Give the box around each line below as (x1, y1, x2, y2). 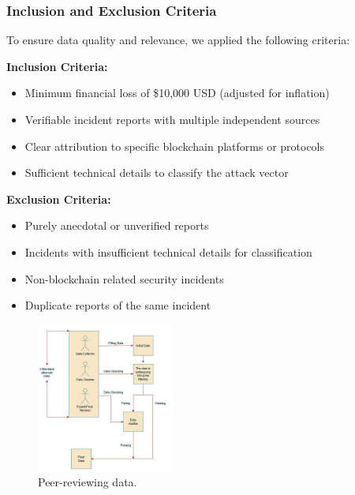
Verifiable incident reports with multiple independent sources (24, 111, 320, 127)
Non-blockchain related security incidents (24, 270, 224, 287)
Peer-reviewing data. (38, 474, 137, 490)
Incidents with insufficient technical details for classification (24, 243, 312, 260)
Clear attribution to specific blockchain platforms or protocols (24, 137, 325, 154)
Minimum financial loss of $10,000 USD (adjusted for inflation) (24, 84, 330, 101)
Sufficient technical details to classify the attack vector (24, 164, 289, 181)
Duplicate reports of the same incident (24, 297, 211, 313)
